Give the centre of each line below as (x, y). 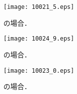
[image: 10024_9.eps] (39, 39)
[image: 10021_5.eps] (39, 7)
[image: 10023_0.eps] (39, 70)
